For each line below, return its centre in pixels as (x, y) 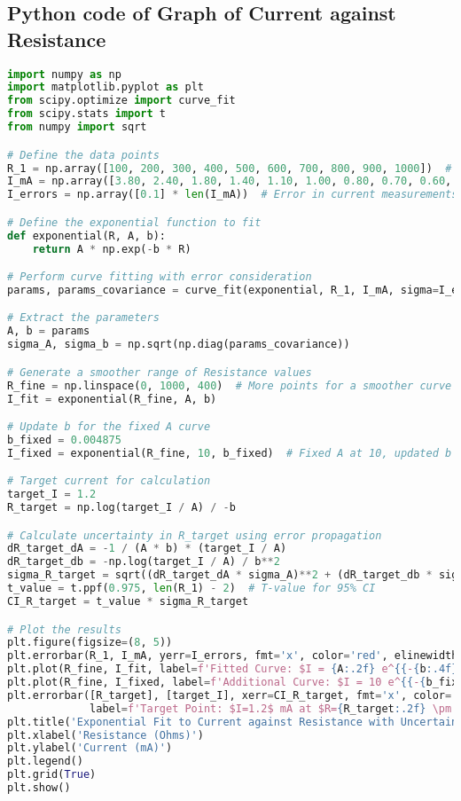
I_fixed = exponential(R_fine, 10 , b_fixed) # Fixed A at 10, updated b (230, 453)
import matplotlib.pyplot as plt (105, 87)
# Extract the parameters (83, 318)
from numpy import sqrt (77, 127)
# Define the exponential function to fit (134, 222)
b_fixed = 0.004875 (64, 440)
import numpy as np (64, 74)
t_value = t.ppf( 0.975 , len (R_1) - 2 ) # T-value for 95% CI (191, 589)
